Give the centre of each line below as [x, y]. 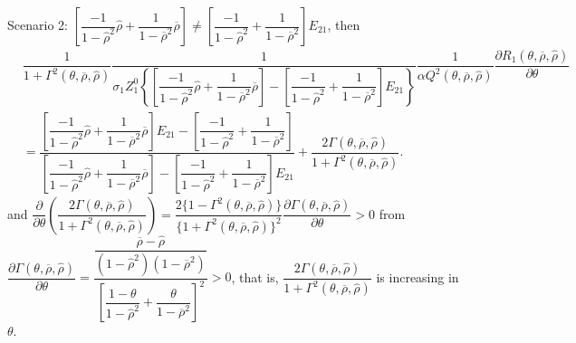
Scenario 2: [38, 24]
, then [344, 24]
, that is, [255, 276]
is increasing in [418, 276]
